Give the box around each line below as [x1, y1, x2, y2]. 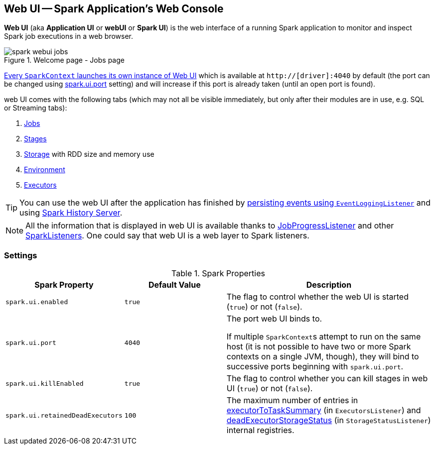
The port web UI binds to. [226, 314, 322, 324]
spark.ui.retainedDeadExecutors [5, 411, 123, 419]
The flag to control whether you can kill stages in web [226, 373, 428, 384]
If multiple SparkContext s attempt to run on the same [226, 332, 421, 342]
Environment [24, 165, 65, 174]
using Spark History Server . [19, 208, 123, 218]
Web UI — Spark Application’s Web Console [4, 2, 224, 15]
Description [306, 280, 352, 290]
